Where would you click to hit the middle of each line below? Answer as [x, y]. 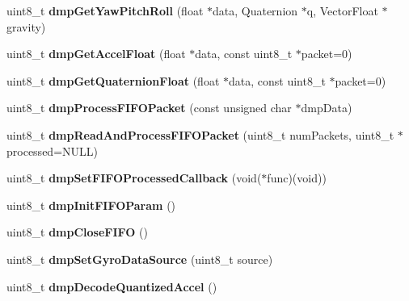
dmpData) [327, 108]
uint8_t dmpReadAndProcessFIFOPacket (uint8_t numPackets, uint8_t [200, 134]
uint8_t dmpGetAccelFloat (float [96, 54]
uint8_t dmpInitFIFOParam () [91, 205]
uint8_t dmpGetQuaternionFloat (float [113, 80]
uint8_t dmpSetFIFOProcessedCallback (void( [134, 178]
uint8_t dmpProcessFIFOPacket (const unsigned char [149, 108]
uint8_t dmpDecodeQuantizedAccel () [112, 286]
